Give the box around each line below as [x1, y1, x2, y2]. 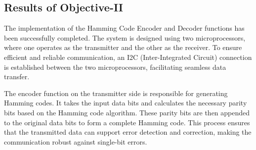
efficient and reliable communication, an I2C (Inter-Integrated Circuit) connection [4, 51, 252, 62]
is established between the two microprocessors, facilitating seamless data [4, 61, 226, 72]
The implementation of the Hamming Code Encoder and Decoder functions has [4, 23, 245, 33]
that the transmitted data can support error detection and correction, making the [4, 127, 252, 137]
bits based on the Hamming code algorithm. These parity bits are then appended [4, 107, 250, 117]
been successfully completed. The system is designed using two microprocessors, [4, 32, 246, 43]
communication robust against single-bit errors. [4, 136, 147, 147]
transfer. [4, 71, 30, 82]
